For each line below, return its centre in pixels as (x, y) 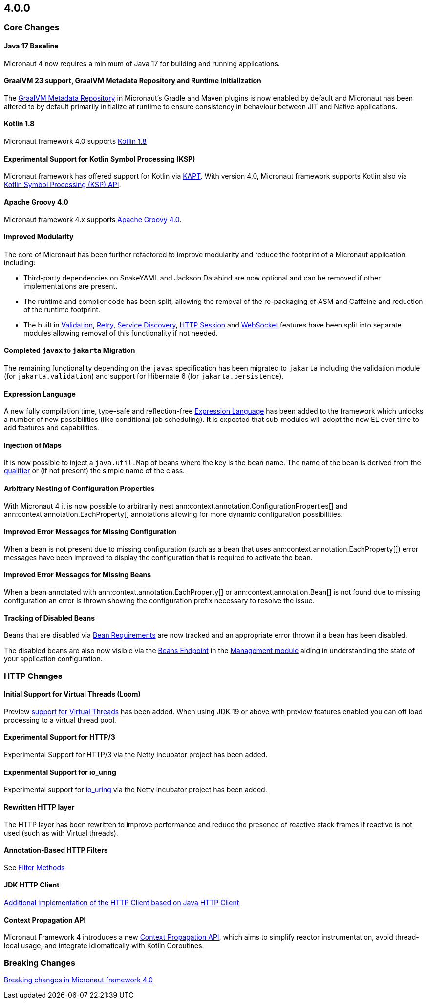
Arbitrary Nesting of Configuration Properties (79, 488)
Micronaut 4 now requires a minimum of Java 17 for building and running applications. (142, 63)
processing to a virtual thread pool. (60, 720)
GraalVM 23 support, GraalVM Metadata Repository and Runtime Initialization (133, 81)
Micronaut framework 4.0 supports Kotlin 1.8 (75, 141)
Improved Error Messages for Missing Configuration (90, 532)
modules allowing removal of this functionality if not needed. (121, 333)
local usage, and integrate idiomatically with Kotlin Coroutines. (104, 946)
